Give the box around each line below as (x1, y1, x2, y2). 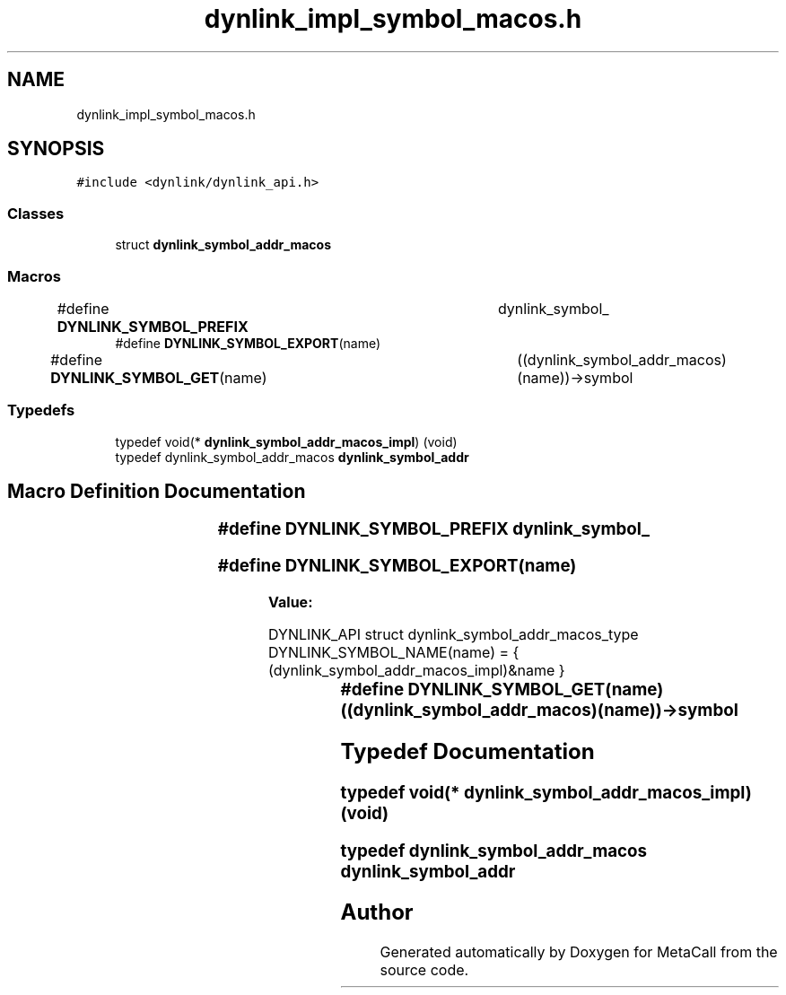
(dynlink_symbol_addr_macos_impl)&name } (268, 660, 565, 679)
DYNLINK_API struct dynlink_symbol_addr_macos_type (268, 624, 639, 643)
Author (340, 899, 414, 926)
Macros (7, 266, 61, 285)
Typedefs (7, 401, 75, 420)
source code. (380, 961, 469, 980)
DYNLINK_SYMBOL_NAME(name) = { (268, 642, 520, 661)
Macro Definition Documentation (7, 480, 306, 503)
